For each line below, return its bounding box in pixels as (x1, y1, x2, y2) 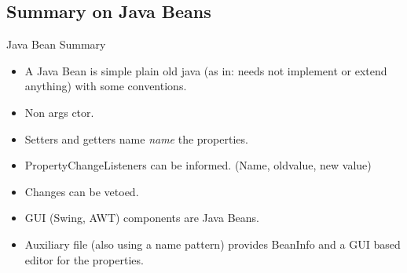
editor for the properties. (24, 251, 144, 268)
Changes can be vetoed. (24, 183, 139, 199)
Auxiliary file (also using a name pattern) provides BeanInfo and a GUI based (24, 235, 401, 252)
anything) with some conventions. (24, 78, 187, 94)
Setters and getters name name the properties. (24, 130, 248, 147)
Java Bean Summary (6, 36, 106, 53)
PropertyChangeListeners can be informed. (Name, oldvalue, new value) (24, 157, 372, 173)
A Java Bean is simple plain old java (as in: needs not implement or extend (24, 62, 387, 78)
